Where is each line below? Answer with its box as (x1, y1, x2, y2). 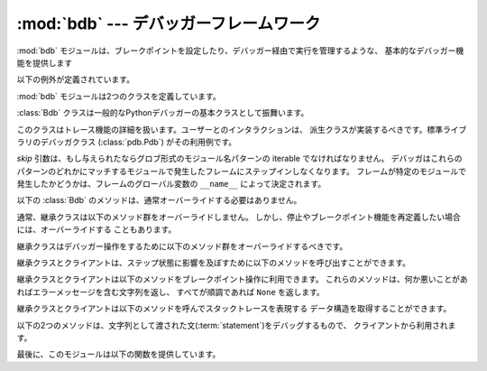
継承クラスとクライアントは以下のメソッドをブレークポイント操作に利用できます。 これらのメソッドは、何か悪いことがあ (16, 274, 468, 284)
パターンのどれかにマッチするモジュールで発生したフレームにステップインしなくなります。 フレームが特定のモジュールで (16, 165, 467, 176)
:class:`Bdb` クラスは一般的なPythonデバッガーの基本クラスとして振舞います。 (16, 107, 309, 118)
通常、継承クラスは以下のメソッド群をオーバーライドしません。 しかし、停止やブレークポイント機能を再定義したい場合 (16, 211, 462, 222)
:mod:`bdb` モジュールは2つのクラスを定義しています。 (16, 90, 221, 101)
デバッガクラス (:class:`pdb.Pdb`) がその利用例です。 (40, 136, 237, 147)
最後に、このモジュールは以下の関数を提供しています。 (16, 348, 221, 360)
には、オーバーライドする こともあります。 (16, 224, 177, 235)
